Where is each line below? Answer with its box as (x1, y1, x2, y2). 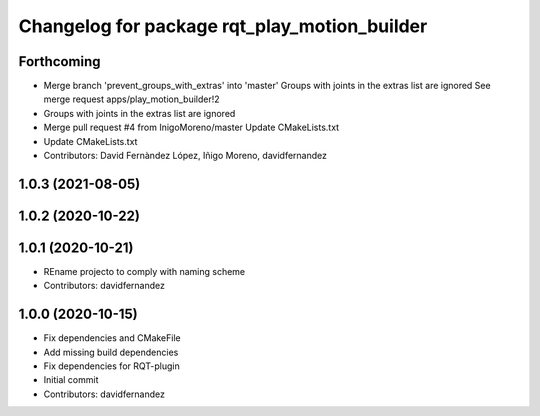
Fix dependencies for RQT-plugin (43, 360, 180, 372)
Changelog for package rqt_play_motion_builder (18, 15, 428, 37)
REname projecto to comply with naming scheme (43, 265, 245, 277)
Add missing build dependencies (43, 346, 179, 358)
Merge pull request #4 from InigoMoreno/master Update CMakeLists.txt (43, 121, 340, 134)
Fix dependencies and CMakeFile (43, 332, 181, 344)
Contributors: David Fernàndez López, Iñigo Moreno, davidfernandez (43, 150, 327, 162)
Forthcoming (18, 53, 101, 70)
